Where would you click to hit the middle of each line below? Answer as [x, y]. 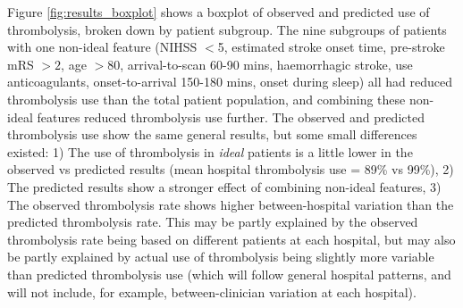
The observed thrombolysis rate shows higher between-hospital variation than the [231, 204]
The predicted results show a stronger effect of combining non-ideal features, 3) [224, 186]
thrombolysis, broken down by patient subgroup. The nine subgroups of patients [227, 29]
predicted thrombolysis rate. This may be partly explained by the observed [213, 222]
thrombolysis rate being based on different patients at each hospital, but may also [231, 239]
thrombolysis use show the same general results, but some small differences [212, 134]
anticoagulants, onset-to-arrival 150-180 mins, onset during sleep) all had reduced [230, 82]
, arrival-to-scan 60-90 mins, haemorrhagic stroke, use [266, 64]
